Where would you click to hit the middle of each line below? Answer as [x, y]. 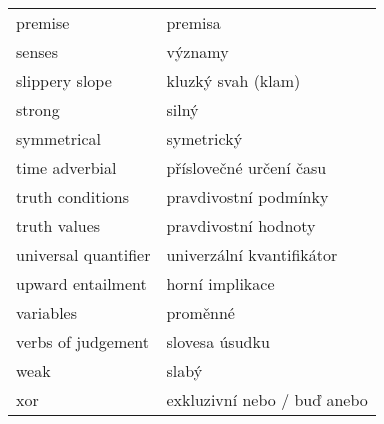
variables [47, 312]
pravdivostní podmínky [247, 196]
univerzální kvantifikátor [252, 254]
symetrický [204, 138]
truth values [58, 225]
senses [37, 51]
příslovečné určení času [246, 167]
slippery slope [64, 80]
